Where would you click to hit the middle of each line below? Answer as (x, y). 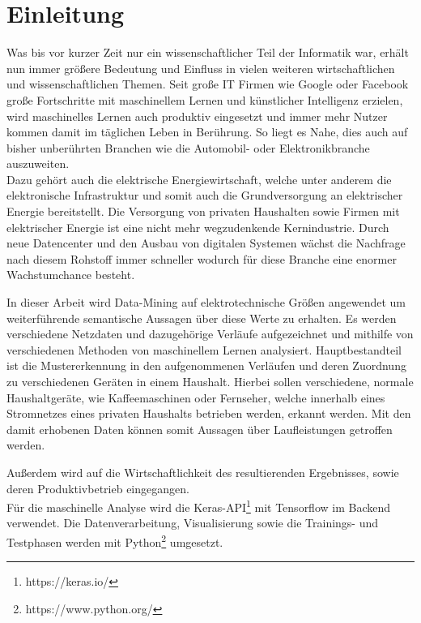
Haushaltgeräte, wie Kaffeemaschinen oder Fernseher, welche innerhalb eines (196, 397)
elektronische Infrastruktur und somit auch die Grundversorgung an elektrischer (205, 195)
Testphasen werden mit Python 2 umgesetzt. (115, 541)
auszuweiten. (38, 163)
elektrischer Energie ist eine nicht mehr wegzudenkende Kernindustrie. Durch (198, 227)
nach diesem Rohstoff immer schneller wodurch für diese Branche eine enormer (202, 258)
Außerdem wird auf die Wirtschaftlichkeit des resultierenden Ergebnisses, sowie (203, 472)
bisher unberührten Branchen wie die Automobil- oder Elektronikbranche (188, 147)
